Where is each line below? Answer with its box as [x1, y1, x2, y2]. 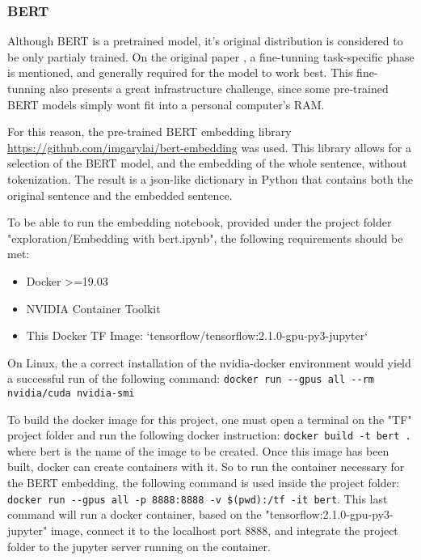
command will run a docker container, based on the [7, 506, 262, 523]
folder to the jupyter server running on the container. [7, 537, 271, 554]
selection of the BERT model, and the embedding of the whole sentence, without [7, 155, 407, 172]
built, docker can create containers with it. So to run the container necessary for [7, 458, 405, 475]
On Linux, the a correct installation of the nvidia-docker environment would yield [7, 354, 411, 371]
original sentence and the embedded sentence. [7, 186, 233, 203]
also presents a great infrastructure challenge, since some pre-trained [49, 80, 389, 96]
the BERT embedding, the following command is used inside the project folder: [7, 474, 400, 491]
